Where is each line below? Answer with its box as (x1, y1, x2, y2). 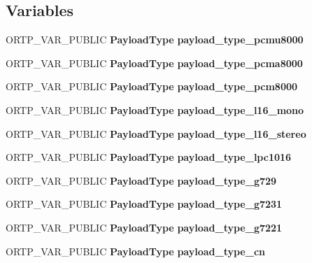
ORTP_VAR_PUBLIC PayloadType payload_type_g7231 (6, 197, 283, 211)
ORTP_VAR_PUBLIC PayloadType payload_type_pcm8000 (6, 79, 298, 94)
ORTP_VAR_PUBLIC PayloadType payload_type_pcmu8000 (6, 32, 304, 47)
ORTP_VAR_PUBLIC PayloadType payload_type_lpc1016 (6, 150, 292, 164)
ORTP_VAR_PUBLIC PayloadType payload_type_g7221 (6, 220, 283, 234)
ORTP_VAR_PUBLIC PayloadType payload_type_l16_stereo (6, 126, 306, 141)
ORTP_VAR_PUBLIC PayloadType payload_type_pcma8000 (6, 55, 303, 70)
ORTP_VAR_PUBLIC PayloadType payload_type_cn (6, 243, 265, 258)
